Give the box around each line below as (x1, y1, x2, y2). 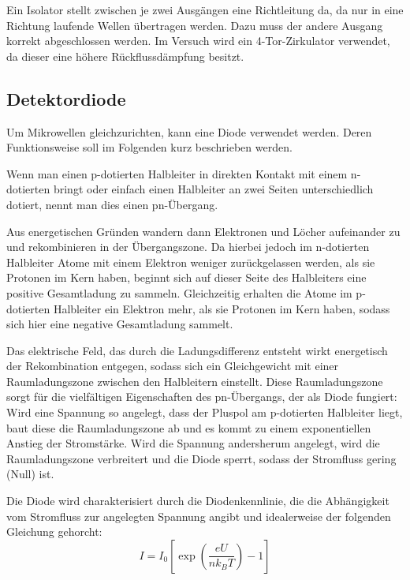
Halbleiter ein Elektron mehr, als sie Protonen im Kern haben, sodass (53, 300, 390, 316)
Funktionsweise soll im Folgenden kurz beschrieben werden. (6, 139, 293, 155)
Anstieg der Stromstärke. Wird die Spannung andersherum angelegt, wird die (6, 435, 380, 451)
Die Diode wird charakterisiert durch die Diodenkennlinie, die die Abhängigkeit (6, 492, 389, 509)
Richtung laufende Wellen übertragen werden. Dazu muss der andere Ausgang (6, 17, 383, 33)
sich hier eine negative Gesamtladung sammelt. (6, 316, 233, 332)
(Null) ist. (6, 466, 54, 482)
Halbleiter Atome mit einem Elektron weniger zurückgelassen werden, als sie (6, 253, 375, 270)
